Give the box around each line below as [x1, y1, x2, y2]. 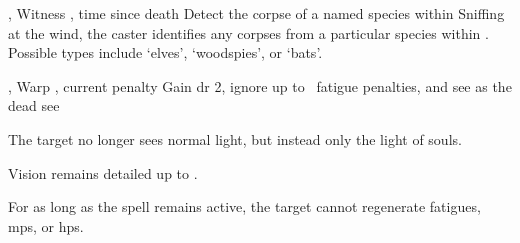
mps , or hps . [8, 215, 84, 236]
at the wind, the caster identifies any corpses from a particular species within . [8, 22, 489, 43]
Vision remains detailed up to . [8, 162, 198, 183]
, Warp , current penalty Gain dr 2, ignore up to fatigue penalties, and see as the [8, 75, 512, 96]
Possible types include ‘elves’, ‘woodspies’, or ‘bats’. [8, 42, 323, 63]
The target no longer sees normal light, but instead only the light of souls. [8, 128, 462, 149]
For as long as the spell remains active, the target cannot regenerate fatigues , [8, 196, 481, 217]
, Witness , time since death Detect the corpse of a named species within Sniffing [8, 3, 505, 23]
